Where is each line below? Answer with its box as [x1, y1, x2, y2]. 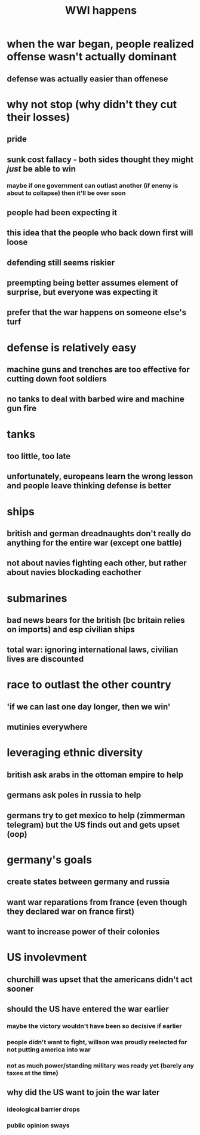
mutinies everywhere [7, 722, 88, 732]
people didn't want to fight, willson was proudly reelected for [7, 1038, 187, 1046]
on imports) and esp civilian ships [7, 624, 135, 634]
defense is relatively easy [7, 341, 137, 354]
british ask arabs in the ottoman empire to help [7, 769, 184, 780]
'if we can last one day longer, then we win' [7, 702, 171, 712]
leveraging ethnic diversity [7, 746, 143, 760]
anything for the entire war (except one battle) [7, 537, 182, 547]
